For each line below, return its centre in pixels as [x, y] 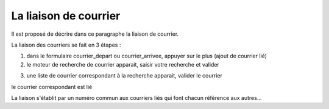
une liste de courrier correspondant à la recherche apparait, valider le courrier [124, 76]
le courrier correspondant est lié [52, 87]
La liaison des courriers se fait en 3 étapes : [66, 45]
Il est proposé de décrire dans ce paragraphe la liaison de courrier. [95, 34]
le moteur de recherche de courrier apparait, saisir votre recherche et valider [123, 64]
